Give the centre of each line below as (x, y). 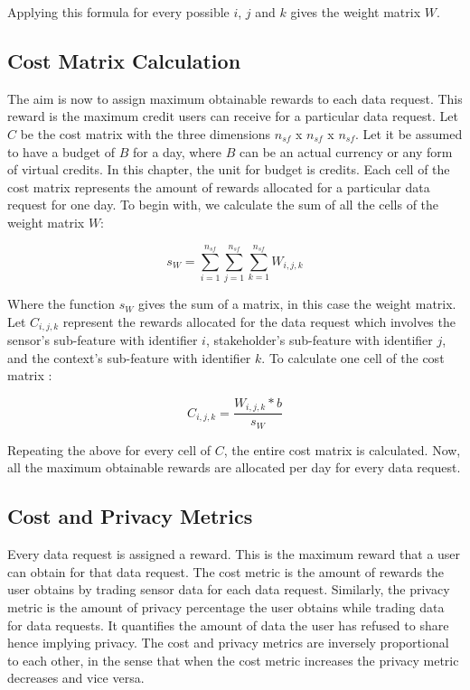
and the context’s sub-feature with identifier (129, 357)
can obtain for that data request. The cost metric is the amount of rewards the (226, 571)
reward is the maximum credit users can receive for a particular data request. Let (233, 116)
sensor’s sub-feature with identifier (103, 340)
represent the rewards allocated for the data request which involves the (259, 321)
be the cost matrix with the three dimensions (146, 133)
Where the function (61, 304)
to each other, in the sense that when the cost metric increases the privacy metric (233, 660)
